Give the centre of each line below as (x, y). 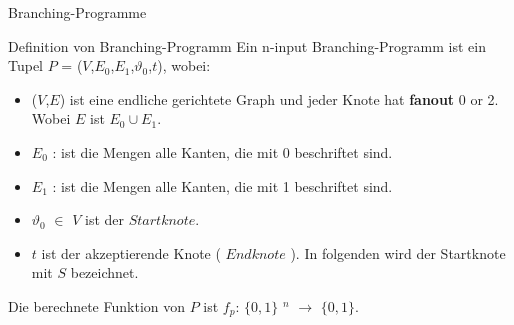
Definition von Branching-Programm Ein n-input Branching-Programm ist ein (247, 45)
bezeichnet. (104, 272)
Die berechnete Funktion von (97, 305)
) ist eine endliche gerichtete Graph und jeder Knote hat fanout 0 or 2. (279, 98)
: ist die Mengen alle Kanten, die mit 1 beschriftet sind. (222, 185)
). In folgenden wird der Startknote (398, 252)
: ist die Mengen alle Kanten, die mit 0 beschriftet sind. (222, 151)
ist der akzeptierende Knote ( (131, 252)
